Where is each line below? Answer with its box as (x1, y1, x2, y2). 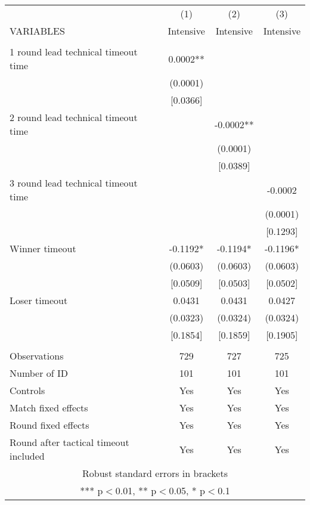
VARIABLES (10, 24, 65, 38)
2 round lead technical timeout (10, 110, 138, 124)
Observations (10, 349, 64, 363)
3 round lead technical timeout (10, 176, 138, 190)
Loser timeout (10, 293, 68, 307)
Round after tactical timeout (10, 435, 129, 449)
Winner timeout (10, 241, 76, 255)
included (10, 449, 45, 463)
